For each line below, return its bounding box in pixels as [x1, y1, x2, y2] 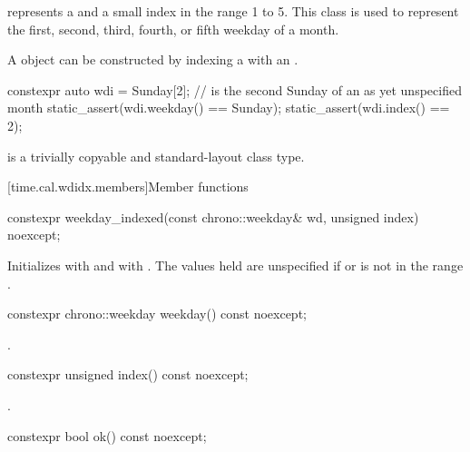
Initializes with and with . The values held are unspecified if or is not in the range [7, 255, 464, 274]
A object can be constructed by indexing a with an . [7, 50, 299, 69]
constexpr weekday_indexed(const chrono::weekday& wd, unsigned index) [7, 207, 419, 226]
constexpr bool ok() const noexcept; [7, 426, 207, 445]
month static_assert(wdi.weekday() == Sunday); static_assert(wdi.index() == [7, 98, 450, 117]
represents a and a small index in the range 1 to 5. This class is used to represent [7, 2, 459, 20]
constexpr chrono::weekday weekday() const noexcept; [7, 304, 307, 323]
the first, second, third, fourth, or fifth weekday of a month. [7, 19, 339, 38]
